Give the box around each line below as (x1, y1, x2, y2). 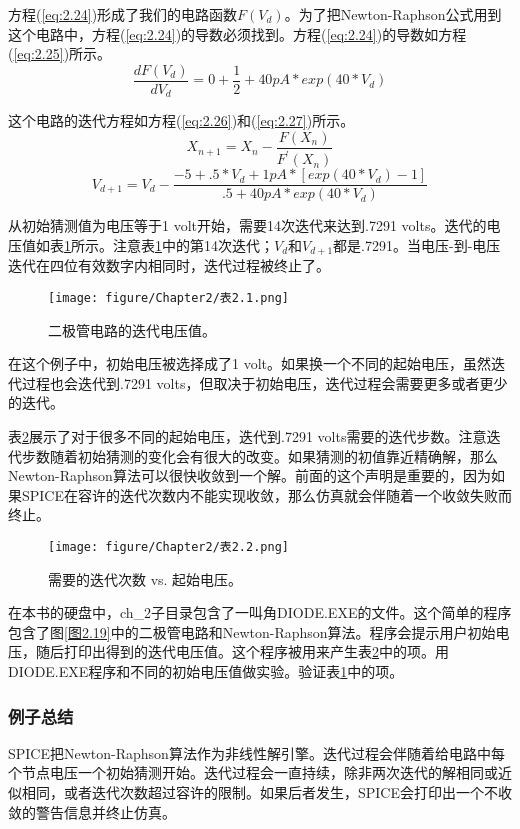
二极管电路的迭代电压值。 (48, 319, 216, 340)
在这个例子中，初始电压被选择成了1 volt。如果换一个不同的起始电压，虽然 (8, 353, 491, 374)
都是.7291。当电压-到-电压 (333, 234, 501, 255)
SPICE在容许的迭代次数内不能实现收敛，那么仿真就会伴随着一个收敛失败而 (21, 484, 513, 505)
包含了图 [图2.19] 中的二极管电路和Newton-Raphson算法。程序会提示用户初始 (8, 621, 496, 642)
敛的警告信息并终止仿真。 (8, 801, 176, 822)
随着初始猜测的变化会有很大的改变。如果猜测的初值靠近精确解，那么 (49, 445, 498, 466)
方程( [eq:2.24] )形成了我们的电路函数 (8, 4, 238, 24)
